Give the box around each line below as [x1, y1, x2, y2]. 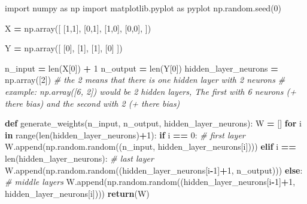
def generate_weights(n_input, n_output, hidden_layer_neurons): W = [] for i [5, 117, 302, 129]
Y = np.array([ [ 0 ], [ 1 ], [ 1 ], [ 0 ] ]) [5, 42, 123, 54]
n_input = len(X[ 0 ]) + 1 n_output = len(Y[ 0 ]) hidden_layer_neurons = [5, 61, 278, 74]
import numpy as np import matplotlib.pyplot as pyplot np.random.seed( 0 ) [5, 2, 282, 14]
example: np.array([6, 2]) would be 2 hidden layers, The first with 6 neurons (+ [5, 85, 296, 97]
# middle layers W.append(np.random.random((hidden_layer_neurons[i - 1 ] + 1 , [5, 175, 296, 188]
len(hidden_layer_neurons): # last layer [5, 152, 154, 164]
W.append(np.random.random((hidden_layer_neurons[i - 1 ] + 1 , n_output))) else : [5, 163, 303, 176]
